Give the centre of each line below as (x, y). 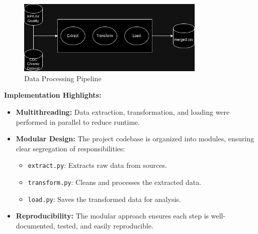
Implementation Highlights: (53, 95)
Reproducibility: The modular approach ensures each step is (112, 216)
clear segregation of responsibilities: (70, 148)
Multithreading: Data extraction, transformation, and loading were (123, 112)
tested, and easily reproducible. (106, 225)
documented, (35, 225)
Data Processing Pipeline (63, 78)
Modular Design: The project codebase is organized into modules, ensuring (135, 139)
